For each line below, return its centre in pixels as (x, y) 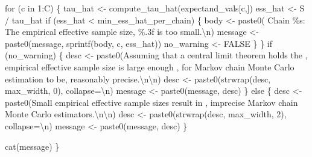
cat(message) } (32, 146)
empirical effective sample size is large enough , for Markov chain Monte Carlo (150, 66)
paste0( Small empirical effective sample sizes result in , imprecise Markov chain (151, 102)
